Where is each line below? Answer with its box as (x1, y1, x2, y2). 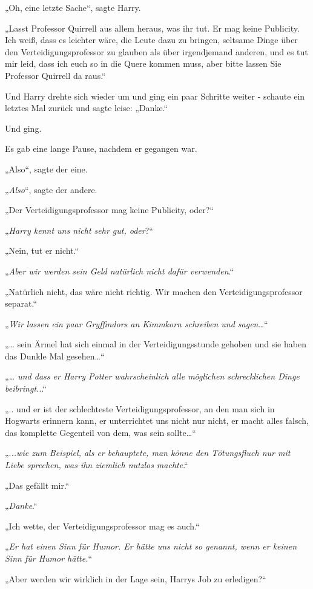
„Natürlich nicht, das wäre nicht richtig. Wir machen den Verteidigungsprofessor (5, 285, 303, 298)
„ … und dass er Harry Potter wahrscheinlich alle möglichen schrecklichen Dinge (5, 370, 300, 383)
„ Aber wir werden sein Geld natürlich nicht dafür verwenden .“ (5, 264, 234, 277)
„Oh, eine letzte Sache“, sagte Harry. (5, 1, 141, 13)
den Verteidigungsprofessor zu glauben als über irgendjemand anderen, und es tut (5, 45, 308, 58)
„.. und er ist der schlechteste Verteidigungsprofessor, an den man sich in (5, 402, 275, 415)
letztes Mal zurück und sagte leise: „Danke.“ (5, 101, 168, 114)
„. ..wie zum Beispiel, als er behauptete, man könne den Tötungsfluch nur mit (5, 446, 291, 459)
